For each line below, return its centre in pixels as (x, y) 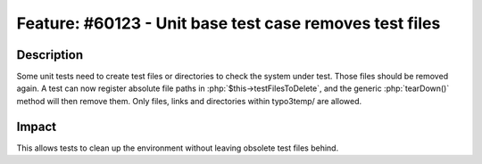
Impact (37, 126)
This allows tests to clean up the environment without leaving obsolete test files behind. (178, 148)
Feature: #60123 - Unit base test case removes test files (229, 23)
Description (50, 55)
